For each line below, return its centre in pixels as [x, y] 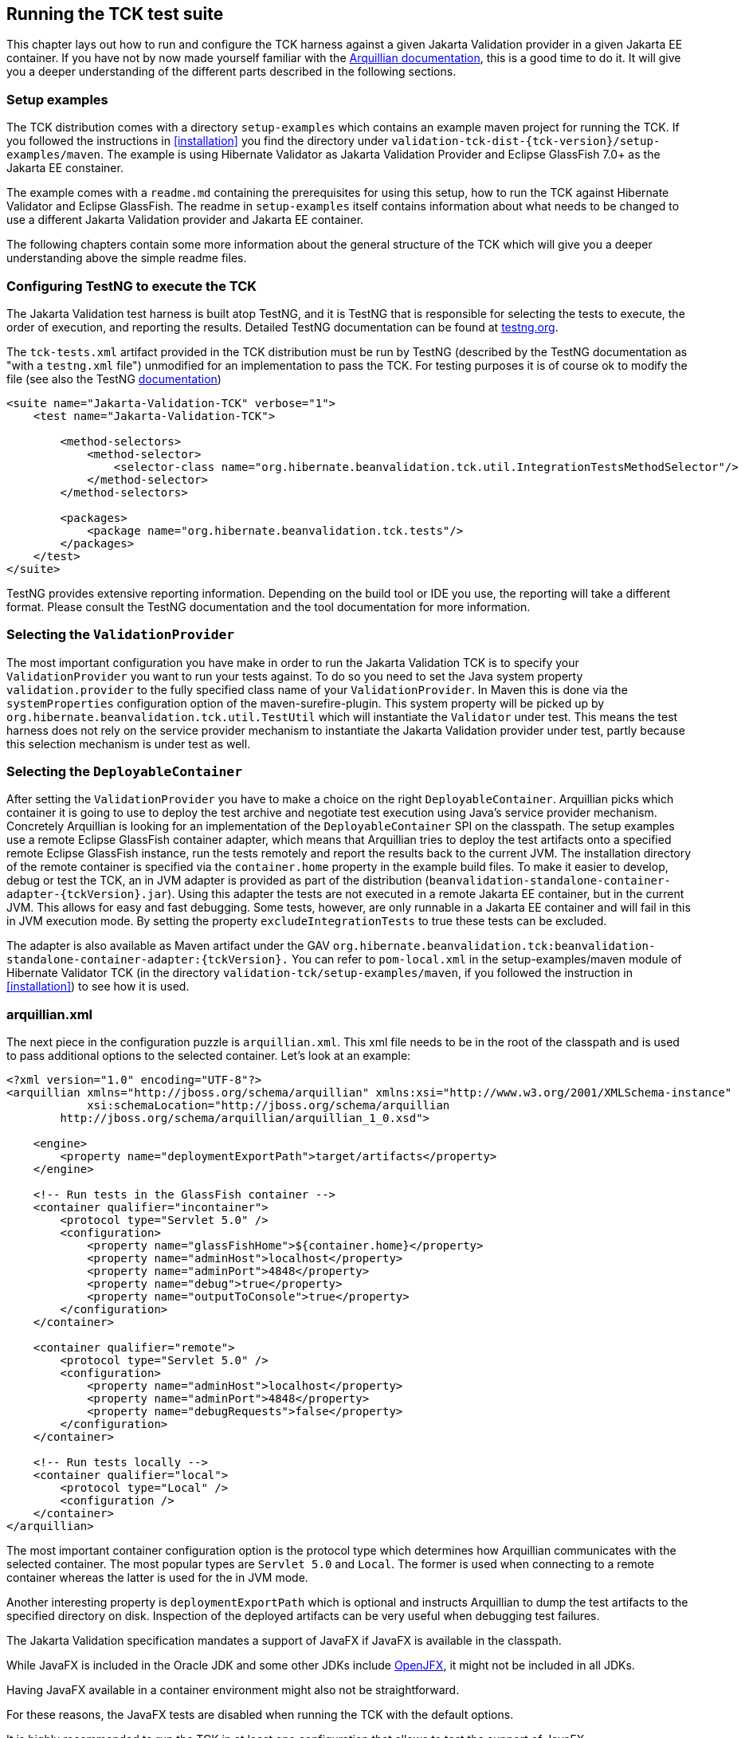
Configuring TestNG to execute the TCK [132, 286]
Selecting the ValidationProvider [121, 635]
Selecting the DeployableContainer [125, 772]
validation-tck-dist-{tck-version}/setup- [526, 141]
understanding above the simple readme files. [127, 258]
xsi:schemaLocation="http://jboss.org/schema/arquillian [269, 1106]
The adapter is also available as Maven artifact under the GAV [168, 946]
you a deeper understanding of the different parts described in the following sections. [231, 72]
